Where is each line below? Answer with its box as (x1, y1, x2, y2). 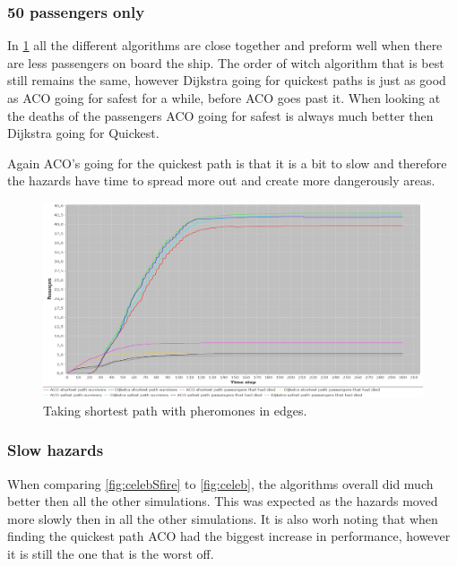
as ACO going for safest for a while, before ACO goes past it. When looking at (7, 89, 441, 107)
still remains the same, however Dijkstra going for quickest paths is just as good (7, 71, 446, 90)
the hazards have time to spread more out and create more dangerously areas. (7, 171, 435, 190)
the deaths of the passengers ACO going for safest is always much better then (7, 106, 434, 124)
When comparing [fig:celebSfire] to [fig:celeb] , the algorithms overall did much (7, 474, 434, 493)
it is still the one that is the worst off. (7, 544, 214, 562)
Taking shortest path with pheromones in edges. (43, 400, 307, 419)
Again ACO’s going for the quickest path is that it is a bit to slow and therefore (7, 153, 447, 172)
